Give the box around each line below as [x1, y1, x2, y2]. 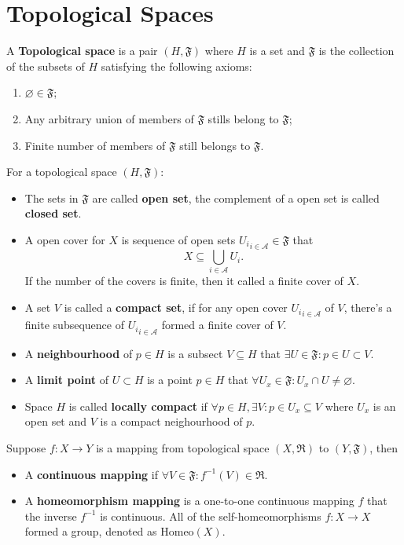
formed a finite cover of [161, 316, 274, 333]
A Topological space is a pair [6, 42, 158, 59]
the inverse [24, 507, 77, 524]
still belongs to [179, 137, 251, 153]
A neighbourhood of [24, 345, 133, 361]
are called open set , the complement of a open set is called [92, 189, 380, 206]
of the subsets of [6, 57, 85, 74]
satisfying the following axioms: [101, 57, 252, 74]
